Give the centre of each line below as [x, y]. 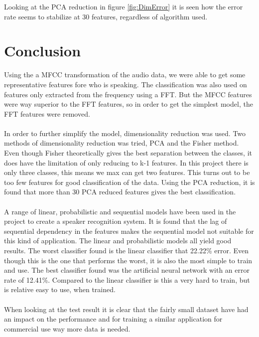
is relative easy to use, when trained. [60, 289]
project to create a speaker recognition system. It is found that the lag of [116, 221]
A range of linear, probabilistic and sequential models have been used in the [120, 211]
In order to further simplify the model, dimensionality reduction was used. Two [125, 133]
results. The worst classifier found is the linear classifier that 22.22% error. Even [127, 250]
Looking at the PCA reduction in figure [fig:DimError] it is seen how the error [124, 6]
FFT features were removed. [47, 113]
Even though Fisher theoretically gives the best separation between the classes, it [128, 153]
